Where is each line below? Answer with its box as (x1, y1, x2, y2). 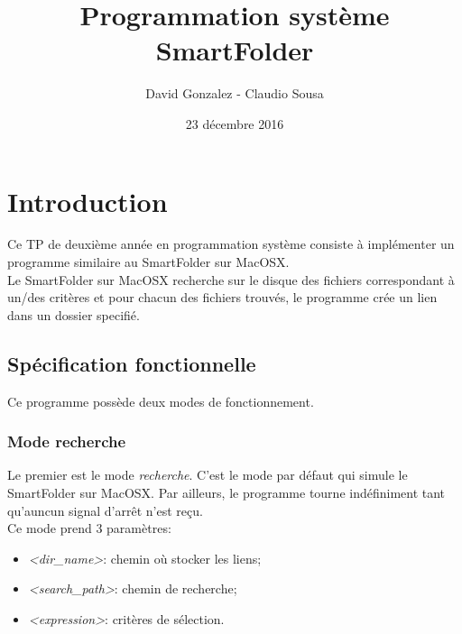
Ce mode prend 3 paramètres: (7, 519, 171, 538)
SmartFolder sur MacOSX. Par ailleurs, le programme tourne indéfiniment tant (7, 483, 446, 502)
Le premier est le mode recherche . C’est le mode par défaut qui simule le (7, 465, 408, 484)
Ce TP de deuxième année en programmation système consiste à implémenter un (7, 234, 455, 253)
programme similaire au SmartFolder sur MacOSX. (7, 253, 290, 271)
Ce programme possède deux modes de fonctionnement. (7, 391, 314, 410)
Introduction (7, 182, 168, 219)
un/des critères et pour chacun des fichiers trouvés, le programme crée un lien (7, 288, 438, 307)
